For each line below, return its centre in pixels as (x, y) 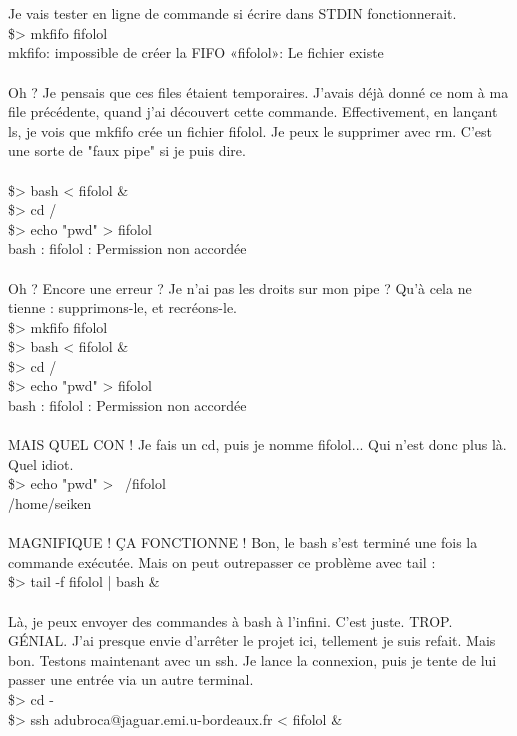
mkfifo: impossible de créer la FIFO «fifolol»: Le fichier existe (196, 52)
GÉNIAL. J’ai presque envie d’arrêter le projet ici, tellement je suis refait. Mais (252, 640)
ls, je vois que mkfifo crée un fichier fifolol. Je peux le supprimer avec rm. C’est (250, 130)
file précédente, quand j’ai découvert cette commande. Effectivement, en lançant (253, 111)
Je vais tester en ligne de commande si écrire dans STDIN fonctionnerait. (232, 13)
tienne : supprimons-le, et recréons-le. (122, 307)
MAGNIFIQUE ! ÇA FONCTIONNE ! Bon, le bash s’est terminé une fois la (243, 542)
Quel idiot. (41, 463)
